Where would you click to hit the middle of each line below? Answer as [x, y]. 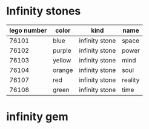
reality [131, 80]
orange [63, 70]
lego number [28, 30]
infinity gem [37, 117]
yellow [62, 60]
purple [62, 50]
